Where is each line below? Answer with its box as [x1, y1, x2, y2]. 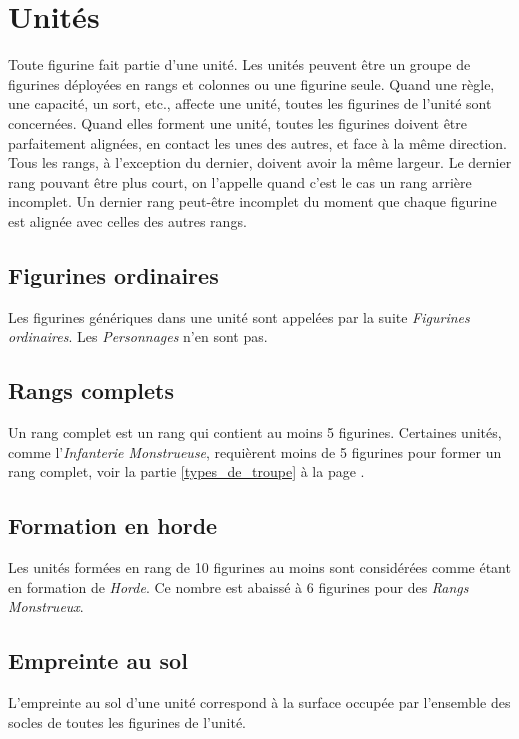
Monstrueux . [8, 596, 84, 617]
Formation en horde [8, 510, 218, 541]
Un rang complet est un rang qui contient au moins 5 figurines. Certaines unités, [8, 422, 502, 443]
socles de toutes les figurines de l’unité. [8, 711, 247, 732]
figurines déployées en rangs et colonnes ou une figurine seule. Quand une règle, [8, 73, 495, 94]
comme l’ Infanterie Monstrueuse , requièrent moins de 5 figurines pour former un [8, 441, 502, 462]
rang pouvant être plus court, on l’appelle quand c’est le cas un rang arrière [8, 171, 472, 192]
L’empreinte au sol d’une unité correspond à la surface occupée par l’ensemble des [8, 692, 511, 713]
